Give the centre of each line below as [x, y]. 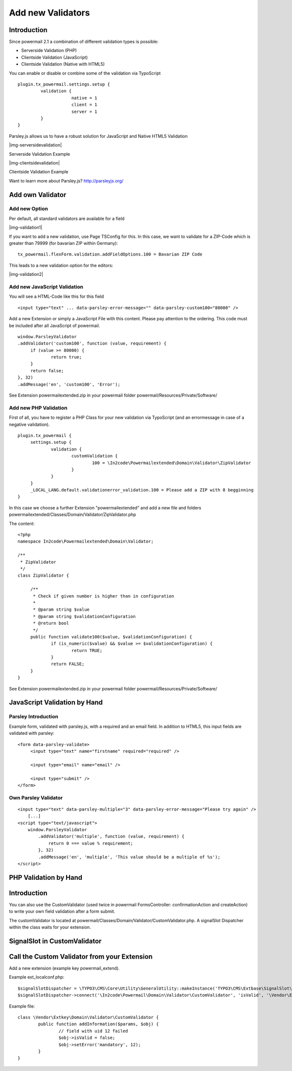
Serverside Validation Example [40, 154]
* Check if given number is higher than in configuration [104, 596]
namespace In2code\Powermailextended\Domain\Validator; [86, 542]
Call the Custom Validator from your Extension [81, 956]
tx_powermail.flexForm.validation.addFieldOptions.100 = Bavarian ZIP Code [110, 254]
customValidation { [94, 456]
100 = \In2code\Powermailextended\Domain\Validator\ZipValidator [172, 463]
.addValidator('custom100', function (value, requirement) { [92, 344]
